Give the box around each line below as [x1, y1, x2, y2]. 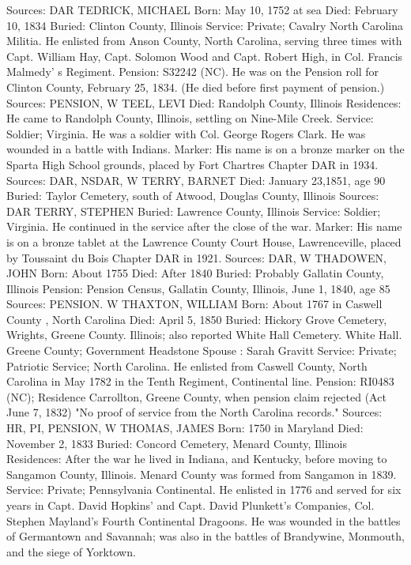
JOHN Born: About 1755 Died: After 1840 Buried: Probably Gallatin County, [6, 265, 384, 281]
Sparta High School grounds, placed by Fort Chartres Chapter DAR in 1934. [6, 156, 379, 172]
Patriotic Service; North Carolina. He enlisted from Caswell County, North [6, 357, 368, 374]
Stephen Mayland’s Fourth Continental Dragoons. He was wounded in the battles [6, 512, 401, 529]
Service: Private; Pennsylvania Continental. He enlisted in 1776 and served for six [6, 481, 402, 498]
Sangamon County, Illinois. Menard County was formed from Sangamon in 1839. [6, 465, 397, 482]
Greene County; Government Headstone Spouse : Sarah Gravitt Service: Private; [6, 342, 397, 359]
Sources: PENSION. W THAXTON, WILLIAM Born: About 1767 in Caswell [6, 296, 383, 312]
